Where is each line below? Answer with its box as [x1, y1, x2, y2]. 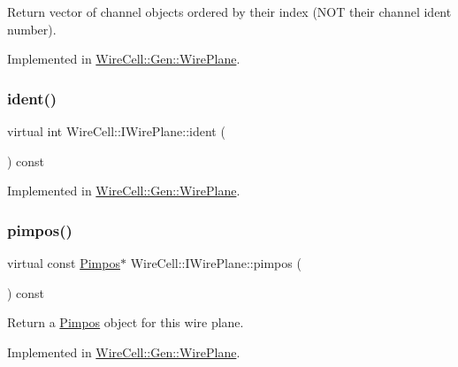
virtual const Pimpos [7, 254, 120, 271]
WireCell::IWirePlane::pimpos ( [130, 254, 302, 271]
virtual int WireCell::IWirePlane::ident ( [7, 122, 225, 140]
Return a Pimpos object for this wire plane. [7, 313, 244, 332]
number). [7, 19, 57, 38]
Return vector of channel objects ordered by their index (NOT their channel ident [7, 3, 452, 20]
